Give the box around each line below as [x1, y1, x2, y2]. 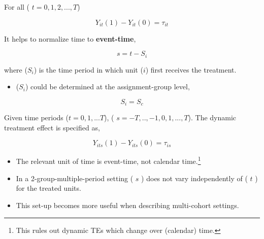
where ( [4, 64, 27, 75]
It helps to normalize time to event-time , [4, 33, 136, 44]
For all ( [4, 2, 30, 12]
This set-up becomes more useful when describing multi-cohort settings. [16, 199, 239, 210]
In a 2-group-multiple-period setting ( [16, 173, 134, 183]
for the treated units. [16, 183, 81, 193]
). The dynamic [188, 112, 237, 123]
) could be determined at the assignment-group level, [25, 81, 190, 92]
